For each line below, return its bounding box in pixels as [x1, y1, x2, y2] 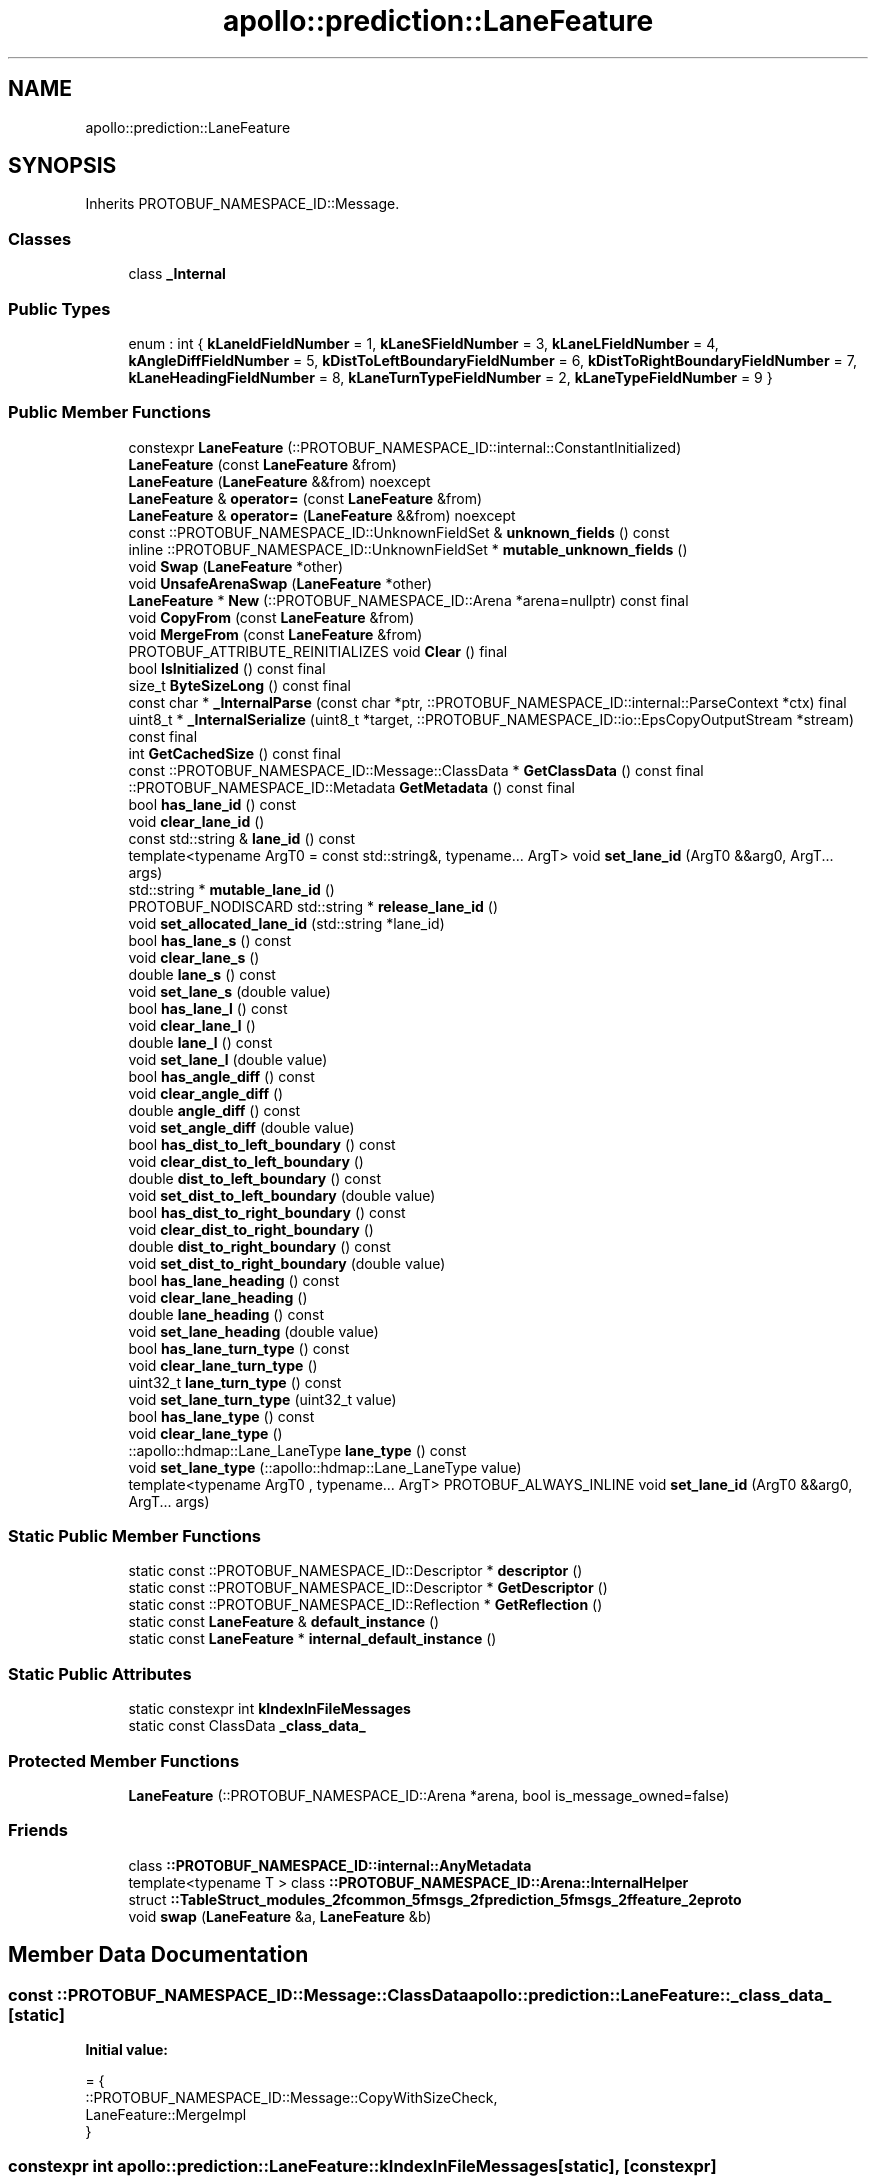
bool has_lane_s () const [128, 931, 292, 949]
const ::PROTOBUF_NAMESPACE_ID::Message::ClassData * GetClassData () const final [128, 761, 704, 779]
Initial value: [85, 2040, 168, 2058]
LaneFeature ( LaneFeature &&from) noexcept [128, 472, 431, 490]
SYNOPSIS [8, 153, 117, 179]
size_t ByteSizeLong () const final [128, 676, 351, 694]
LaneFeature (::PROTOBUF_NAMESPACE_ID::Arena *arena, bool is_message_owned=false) [128, 1786, 730, 1804]
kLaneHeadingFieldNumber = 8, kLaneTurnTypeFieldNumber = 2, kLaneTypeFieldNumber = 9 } [128, 368, 773, 386]
